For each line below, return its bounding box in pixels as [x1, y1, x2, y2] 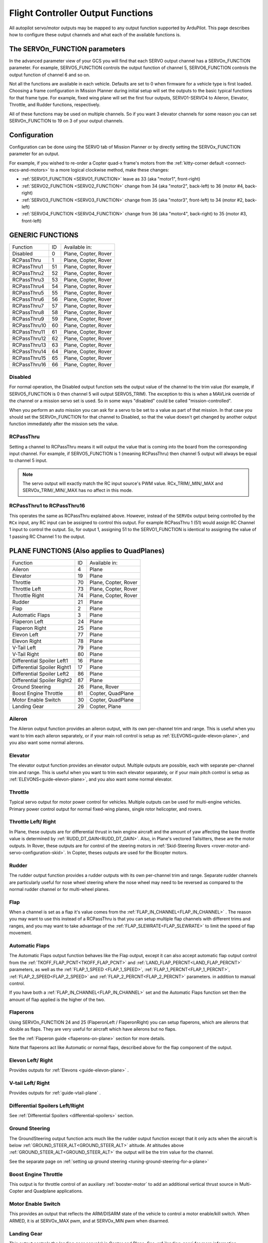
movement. [9, 930, 32, 936]
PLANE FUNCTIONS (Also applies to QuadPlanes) [9, 546, 165, 555]
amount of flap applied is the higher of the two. [9, 996, 105, 1002]
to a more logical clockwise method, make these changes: [50, 167, 169, 173]
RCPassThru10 [12, 322, 47, 329]
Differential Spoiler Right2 [12, 677, 72, 684]
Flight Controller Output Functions [9, 7, 153, 18]
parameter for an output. [9, 151, 60, 157]
